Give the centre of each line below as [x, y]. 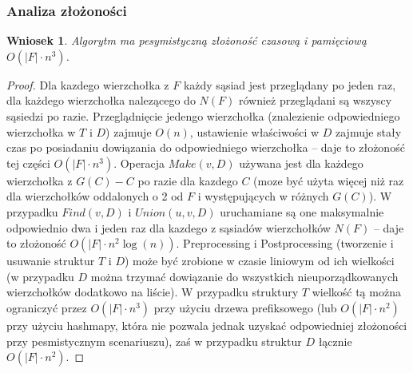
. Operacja [139, 163]
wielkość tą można [356, 292]
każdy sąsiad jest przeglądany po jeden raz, [290, 84]
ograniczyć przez [47, 307]
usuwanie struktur [51, 261]
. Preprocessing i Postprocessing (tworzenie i [285, 243]
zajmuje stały [368, 131]
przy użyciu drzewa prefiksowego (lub [245, 307]
